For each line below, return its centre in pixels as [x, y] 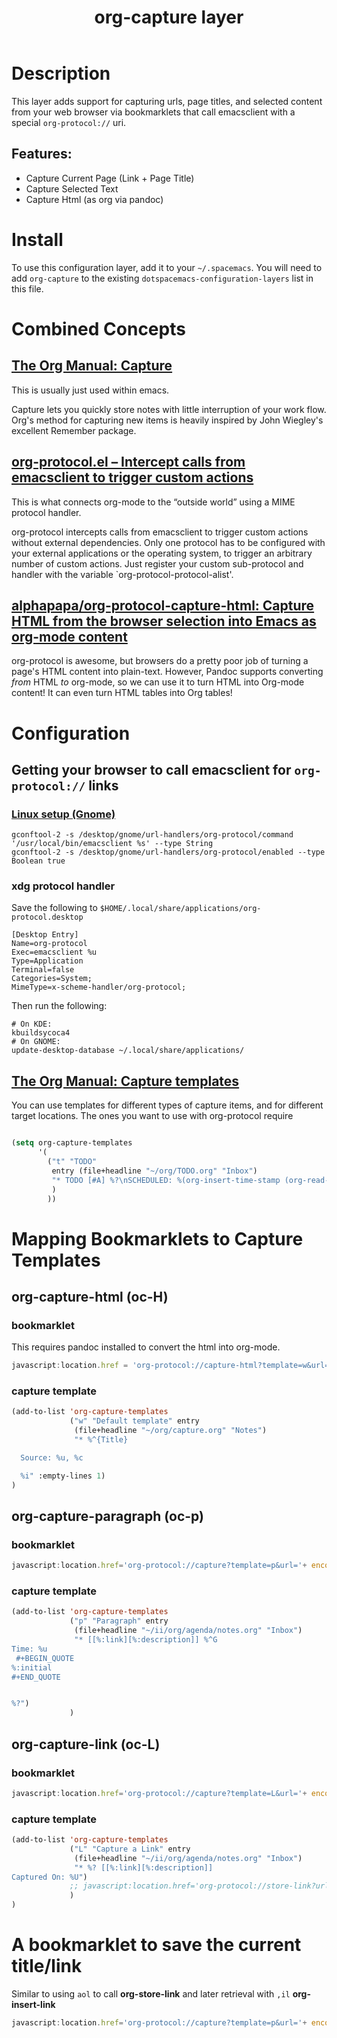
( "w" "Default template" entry [134, 1421]
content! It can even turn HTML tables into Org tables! [122, 693]
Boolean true [38, 861]
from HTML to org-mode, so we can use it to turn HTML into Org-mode [158, 682]
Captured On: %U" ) [49, 1877]
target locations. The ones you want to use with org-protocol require [152, 1116]
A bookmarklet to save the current [156, 1945]
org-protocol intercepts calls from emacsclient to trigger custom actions [160, 532]
